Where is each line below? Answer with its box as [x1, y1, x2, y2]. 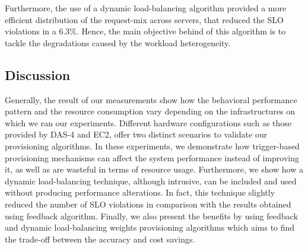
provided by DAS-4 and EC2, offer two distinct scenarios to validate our [5, 128, 268, 141]
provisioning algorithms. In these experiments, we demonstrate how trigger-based [5, 139, 300, 152]
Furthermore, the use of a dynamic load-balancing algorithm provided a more [5, 2, 287, 14]
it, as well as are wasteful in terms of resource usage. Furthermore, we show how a [5, 163, 303, 175]
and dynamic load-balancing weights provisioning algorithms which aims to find [5, 221, 295, 234]
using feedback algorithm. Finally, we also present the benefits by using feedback [5, 209, 298, 222]
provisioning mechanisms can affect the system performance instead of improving [5, 151, 300, 164]
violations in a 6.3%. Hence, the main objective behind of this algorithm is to [5, 25, 286, 37]
